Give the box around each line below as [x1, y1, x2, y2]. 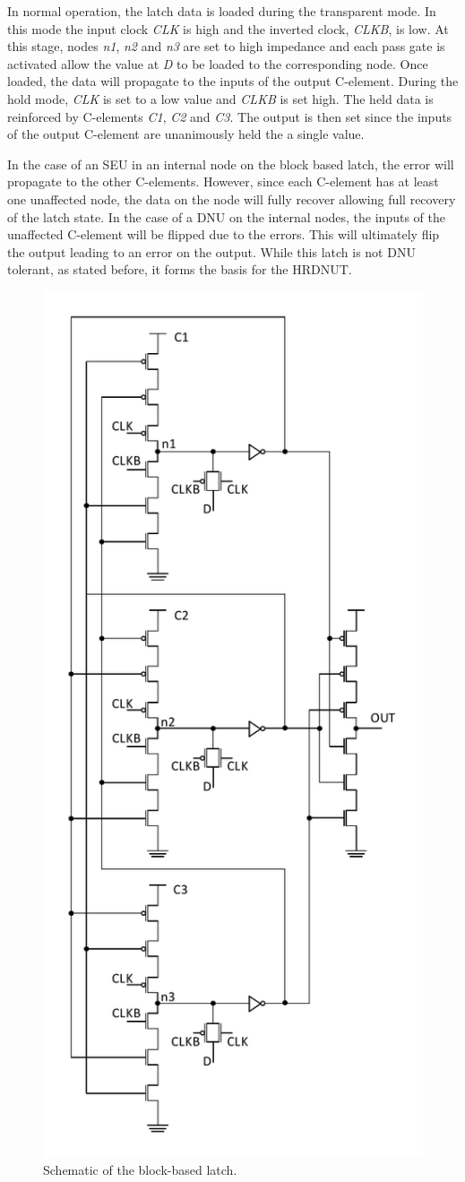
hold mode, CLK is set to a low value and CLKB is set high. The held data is [7, 89, 434, 108]
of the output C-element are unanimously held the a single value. [7, 125, 365, 143]
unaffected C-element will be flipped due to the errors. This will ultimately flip [7, 225, 440, 244]
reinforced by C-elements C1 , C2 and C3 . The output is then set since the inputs [7, 107, 452, 125]
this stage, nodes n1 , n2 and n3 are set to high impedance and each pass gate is [7, 37, 445, 56]
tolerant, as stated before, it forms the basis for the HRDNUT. [7, 260, 352, 279]
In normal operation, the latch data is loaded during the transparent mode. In [7, 2, 436, 20]
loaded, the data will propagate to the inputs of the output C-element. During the [7, 72, 459, 91]
